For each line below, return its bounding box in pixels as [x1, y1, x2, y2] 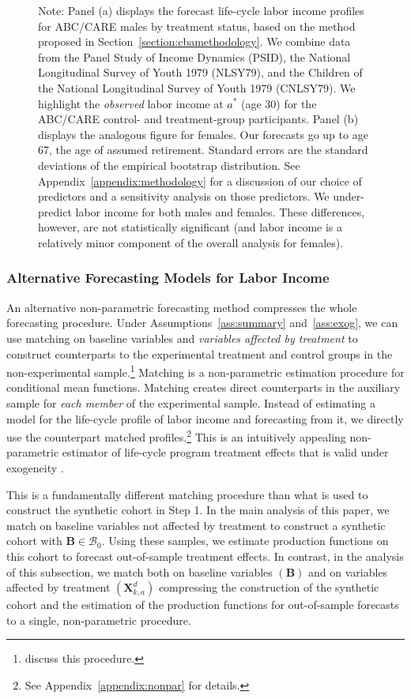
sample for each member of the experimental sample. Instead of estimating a [6, 394, 375, 411]
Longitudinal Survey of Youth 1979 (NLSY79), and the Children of [38, 64, 363, 81]
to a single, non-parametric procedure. [6, 611, 191, 628]
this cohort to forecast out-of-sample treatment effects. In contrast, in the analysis [6, 547, 404, 564]
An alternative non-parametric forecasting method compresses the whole [6, 299, 357, 315]
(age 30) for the [241, 95, 317, 111]
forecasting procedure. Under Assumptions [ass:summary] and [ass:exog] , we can [6, 314, 398, 331]
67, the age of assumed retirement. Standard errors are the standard [38, 141, 368, 158]
